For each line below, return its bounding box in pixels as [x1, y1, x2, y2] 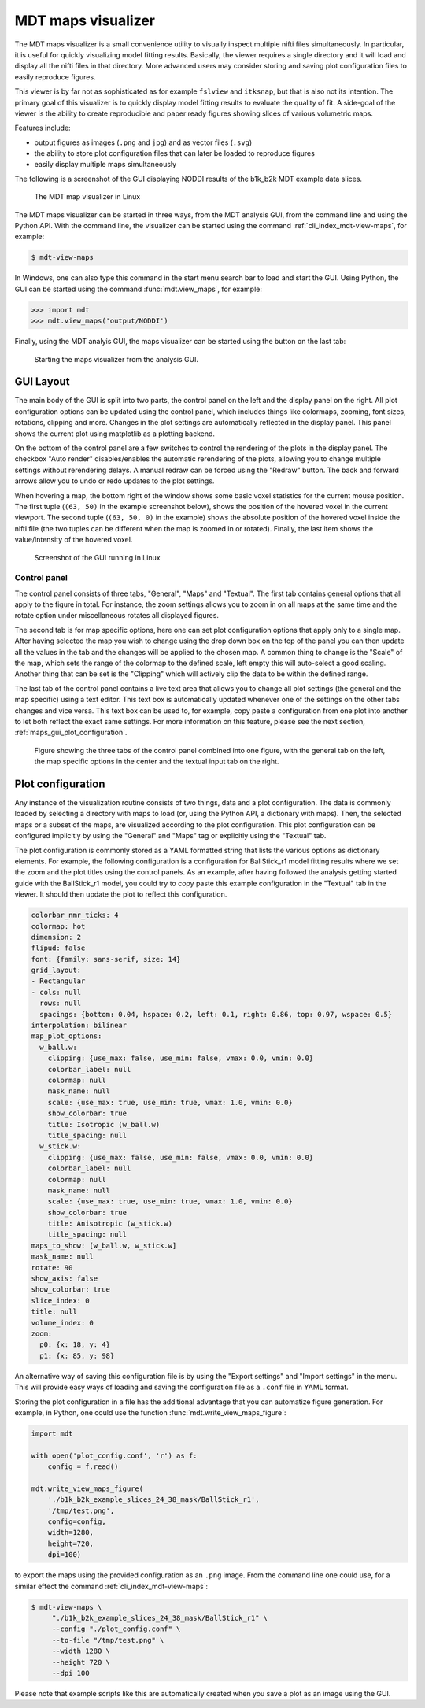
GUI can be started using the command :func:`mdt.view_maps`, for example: [14, 284, 263, 294]
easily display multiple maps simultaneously [34, 160, 177, 169]
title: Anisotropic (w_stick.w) [47, 1219, 173, 1228]
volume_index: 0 [31, 1318, 94, 1327]
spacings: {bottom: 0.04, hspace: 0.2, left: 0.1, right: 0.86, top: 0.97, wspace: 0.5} [39, 1010, 393, 1019]
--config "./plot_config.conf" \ [51, 1625, 181, 1633]
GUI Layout [14, 375, 70, 389]
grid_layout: [31, 966, 82, 975]
